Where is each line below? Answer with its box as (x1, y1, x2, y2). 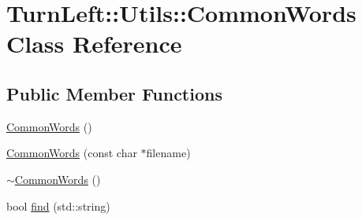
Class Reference (6, 27, 182, 60)
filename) (146, 145, 191, 161)
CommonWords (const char (6, 145, 137, 161)
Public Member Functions (6, 81, 222, 105)
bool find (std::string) (6, 197, 110, 214)
